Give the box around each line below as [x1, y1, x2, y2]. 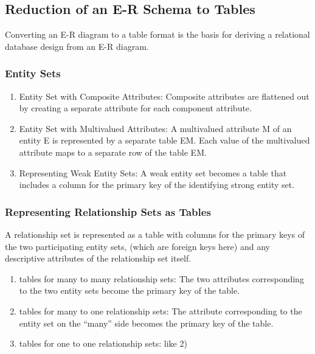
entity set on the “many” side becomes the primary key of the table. [19, 316, 274, 329]
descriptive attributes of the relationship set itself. [5, 252, 192, 265]
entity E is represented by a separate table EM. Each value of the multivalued [19, 134, 310, 147]
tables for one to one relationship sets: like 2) [19, 337, 187, 350]
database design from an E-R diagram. [5, 40, 149, 52]
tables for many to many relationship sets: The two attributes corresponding [19, 272, 304, 285]
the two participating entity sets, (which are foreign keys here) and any [5, 240, 270, 252]
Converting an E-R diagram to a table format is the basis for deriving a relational [5, 28, 310, 41]
